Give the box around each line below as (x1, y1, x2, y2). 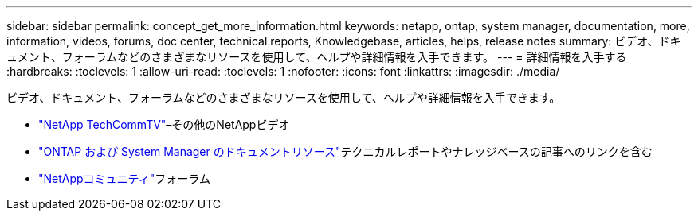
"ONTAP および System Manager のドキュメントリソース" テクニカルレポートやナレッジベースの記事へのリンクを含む (38, 145, 653, 158)
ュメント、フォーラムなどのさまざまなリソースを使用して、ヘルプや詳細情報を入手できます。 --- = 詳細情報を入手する (6, 50, 627, 64)
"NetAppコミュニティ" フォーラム (38, 172, 210, 185)
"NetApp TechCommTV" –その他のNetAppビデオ (38, 118, 290, 131)
